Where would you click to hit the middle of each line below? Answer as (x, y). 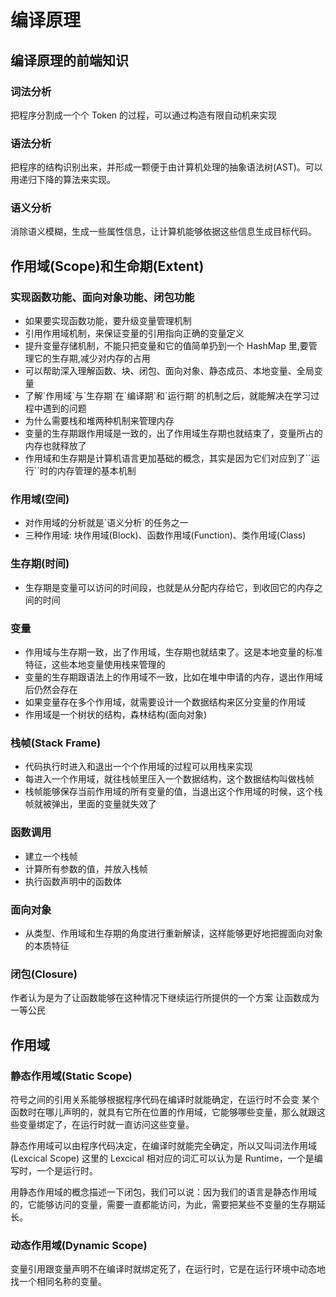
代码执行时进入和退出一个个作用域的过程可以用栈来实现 (138, 767)
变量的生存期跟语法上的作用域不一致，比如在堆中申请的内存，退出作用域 (173, 677)
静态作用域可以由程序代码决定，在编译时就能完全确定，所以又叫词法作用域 (163, 1145)
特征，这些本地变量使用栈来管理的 (95, 665)
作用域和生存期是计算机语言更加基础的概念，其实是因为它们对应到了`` (168, 458)
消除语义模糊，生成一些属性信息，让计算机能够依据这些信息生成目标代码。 (163, 232)
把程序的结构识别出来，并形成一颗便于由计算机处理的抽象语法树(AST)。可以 (166, 167)
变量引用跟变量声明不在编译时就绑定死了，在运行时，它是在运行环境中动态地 (168, 1269)
